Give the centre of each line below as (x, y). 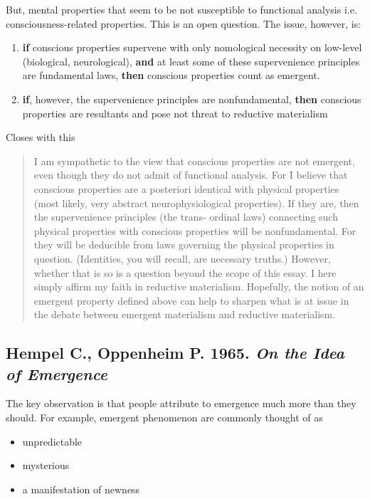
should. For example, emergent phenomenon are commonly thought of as (164, 417)
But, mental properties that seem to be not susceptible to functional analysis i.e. (181, 9)
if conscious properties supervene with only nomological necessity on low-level (192, 47)
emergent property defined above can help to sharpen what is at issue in (191, 300)
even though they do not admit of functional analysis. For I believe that (191, 175)
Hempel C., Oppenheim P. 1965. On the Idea (175, 353)
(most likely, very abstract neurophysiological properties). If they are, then (196, 203)
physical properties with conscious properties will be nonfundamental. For (195, 230)
